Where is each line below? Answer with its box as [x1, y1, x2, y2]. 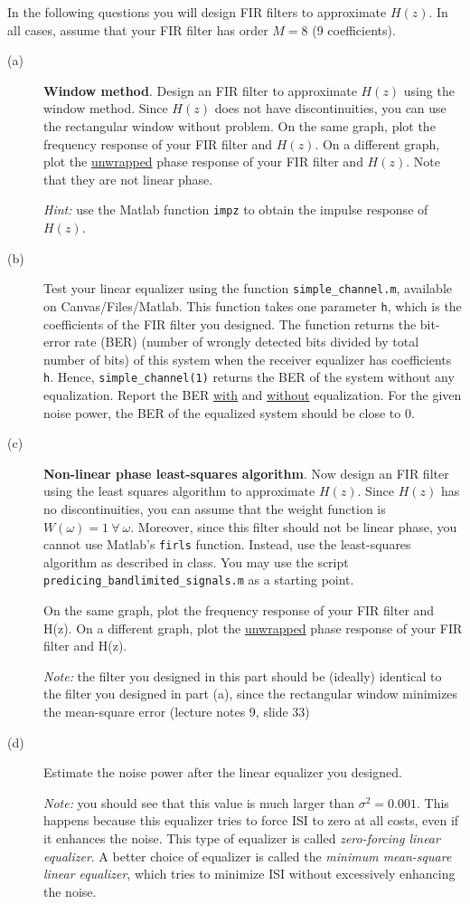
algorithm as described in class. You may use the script [43, 552, 349, 571]
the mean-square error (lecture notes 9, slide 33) [43, 701, 310, 720]
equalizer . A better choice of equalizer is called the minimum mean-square [43, 846, 452, 865]
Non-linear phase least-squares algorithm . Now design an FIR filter [43, 463, 449, 482]
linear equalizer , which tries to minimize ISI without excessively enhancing [43, 864, 456, 883]
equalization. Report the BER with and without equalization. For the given [43, 385, 462, 404]
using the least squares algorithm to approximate [43, 481, 315, 500]
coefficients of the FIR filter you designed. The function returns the [43, 314, 417, 333]
